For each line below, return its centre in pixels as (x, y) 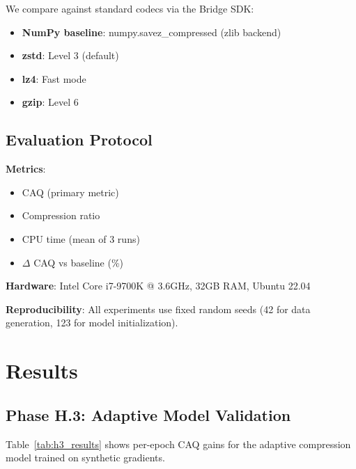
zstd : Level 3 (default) (70, 55)
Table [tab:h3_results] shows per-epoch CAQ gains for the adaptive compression (178, 444)
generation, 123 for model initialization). (92, 323)
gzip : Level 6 (50, 102)
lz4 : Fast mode (54, 78)
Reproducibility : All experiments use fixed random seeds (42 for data (158, 309)
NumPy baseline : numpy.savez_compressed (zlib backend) (152, 32)
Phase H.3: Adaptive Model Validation (148, 414)
